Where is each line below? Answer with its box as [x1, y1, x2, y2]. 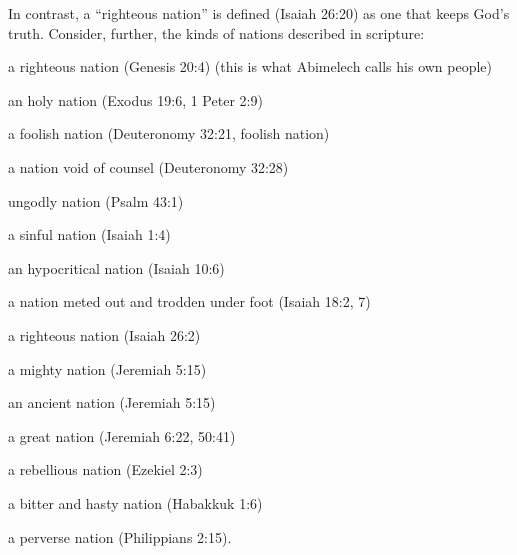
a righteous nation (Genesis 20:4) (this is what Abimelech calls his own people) [8, 56, 493, 77]
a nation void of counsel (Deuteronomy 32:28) [8, 156, 289, 177]
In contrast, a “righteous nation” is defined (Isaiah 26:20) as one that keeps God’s [8, 3, 510, 23]
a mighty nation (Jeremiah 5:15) [8, 358, 207, 379]
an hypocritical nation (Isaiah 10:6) [8, 257, 225, 278]
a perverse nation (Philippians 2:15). [8, 526, 232, 547]
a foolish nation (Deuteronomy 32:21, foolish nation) [8, 123, 330, 144]
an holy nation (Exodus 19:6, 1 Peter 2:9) [8, 89, 263, 110]
